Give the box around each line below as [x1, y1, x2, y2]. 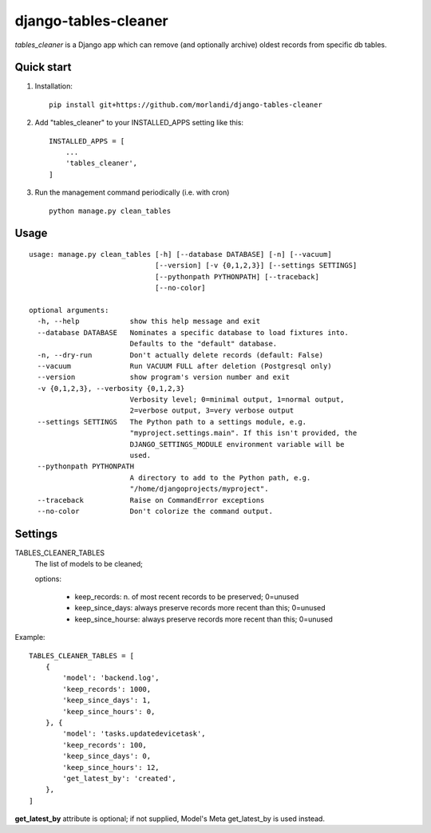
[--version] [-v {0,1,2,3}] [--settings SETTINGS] [154, 261, 358, 270]
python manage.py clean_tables [49, 206, 172, 215]
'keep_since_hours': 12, [62, 763, 160, 772]
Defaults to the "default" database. [129, 339, 278, 349]
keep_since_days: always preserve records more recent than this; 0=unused [74, 603, 326, 613]
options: [34, 574, 62, 583]
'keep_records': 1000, [62, 685, 152, 693]
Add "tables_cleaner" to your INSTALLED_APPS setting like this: [34, 118, 243, 128]
